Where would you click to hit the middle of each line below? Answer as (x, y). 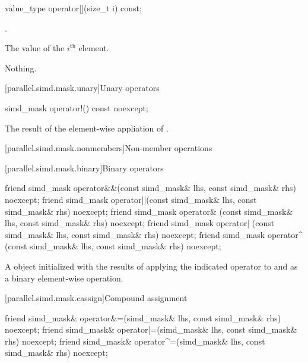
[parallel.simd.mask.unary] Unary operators (82, 88)
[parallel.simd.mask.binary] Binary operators (84, 168)
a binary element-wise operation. (64, 278)
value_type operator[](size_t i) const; (73, 8)
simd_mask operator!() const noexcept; (77, 107)
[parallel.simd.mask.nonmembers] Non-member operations (109, 148)
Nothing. (21, 68)
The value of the (35, 48)
